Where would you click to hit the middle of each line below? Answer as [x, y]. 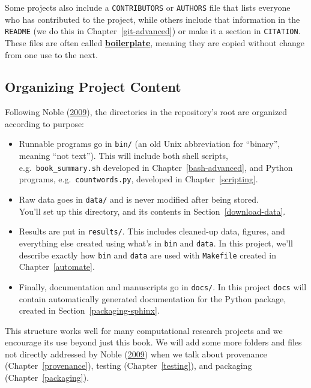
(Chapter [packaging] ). [47, 378]
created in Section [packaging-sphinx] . [89, 310]
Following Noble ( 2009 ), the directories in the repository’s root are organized [146, 112]
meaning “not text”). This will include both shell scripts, [123, 156]
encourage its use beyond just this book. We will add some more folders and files [153, 342]
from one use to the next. [51, 54]
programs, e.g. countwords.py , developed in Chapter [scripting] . [138, 179]
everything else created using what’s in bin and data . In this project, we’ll [156, 243]
